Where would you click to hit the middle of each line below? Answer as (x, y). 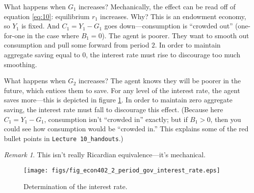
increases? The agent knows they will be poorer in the (160, 81)
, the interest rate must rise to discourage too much (163, 54)
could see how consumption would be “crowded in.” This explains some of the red (126, 129)
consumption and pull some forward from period (77, 45)
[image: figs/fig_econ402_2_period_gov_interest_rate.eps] (122, 170)
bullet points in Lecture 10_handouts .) (64, 138)
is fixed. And (40, 26)
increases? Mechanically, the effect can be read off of (157, 6)
